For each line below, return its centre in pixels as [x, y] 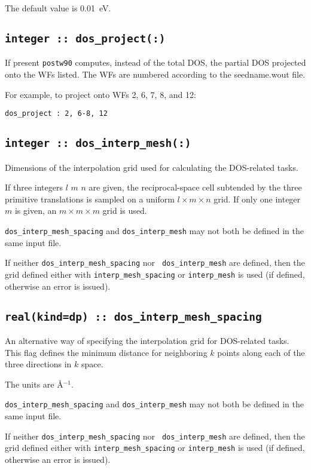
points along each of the [261, 352]
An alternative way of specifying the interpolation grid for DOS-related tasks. [147, 340]
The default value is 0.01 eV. [58, 8]
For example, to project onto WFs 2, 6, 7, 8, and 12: [100, 94]
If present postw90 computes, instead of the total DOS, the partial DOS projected [155, 62]
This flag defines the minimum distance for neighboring [106, 352]
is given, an [36, 211]
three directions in [38, 364]
